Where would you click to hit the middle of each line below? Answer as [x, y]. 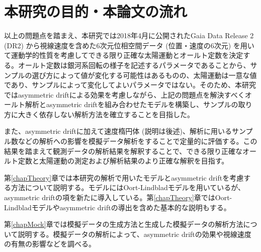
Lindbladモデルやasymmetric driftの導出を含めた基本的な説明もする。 [117, 207]
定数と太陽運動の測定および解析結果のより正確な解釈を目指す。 [123, 161]
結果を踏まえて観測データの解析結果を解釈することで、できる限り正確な [123, 151]
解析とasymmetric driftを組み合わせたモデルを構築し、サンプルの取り [139, 104]
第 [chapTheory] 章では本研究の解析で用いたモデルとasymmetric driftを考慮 [124, 177]
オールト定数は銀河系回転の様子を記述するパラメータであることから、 [134, 65]
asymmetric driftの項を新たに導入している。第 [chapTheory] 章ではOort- [118, 197]
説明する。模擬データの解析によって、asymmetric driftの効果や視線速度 [135, 234]
